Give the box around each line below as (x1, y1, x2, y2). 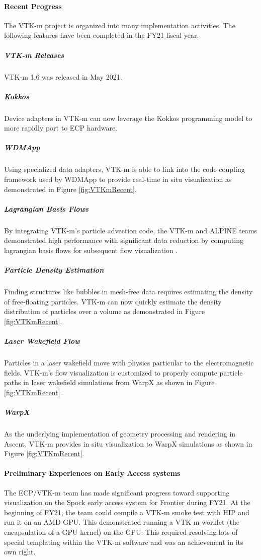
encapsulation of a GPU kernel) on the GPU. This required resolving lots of (4, 526, 238, 537)
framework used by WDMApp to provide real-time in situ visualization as (4, 174, 232, 184)
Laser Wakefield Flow (4, 336, 80, 346)
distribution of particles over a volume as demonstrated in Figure (4, 306, 205, 317)
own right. (4, 546, 36, 557)
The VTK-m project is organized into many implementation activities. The (4, 20, 235, 30)
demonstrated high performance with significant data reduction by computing (4, 235, 243, 245)
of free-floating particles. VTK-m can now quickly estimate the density (4, 296, 222, 306)
